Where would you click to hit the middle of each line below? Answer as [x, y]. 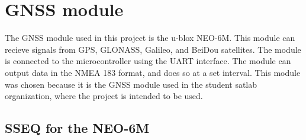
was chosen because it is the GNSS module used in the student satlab [131, 84]
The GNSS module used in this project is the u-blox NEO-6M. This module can [150, 38]
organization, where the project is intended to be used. [104, 96]
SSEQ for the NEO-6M [77, 128]
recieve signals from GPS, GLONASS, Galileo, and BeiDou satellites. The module [153, 49]
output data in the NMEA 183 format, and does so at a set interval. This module [153, 72]
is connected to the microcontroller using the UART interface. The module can [148, 61]
